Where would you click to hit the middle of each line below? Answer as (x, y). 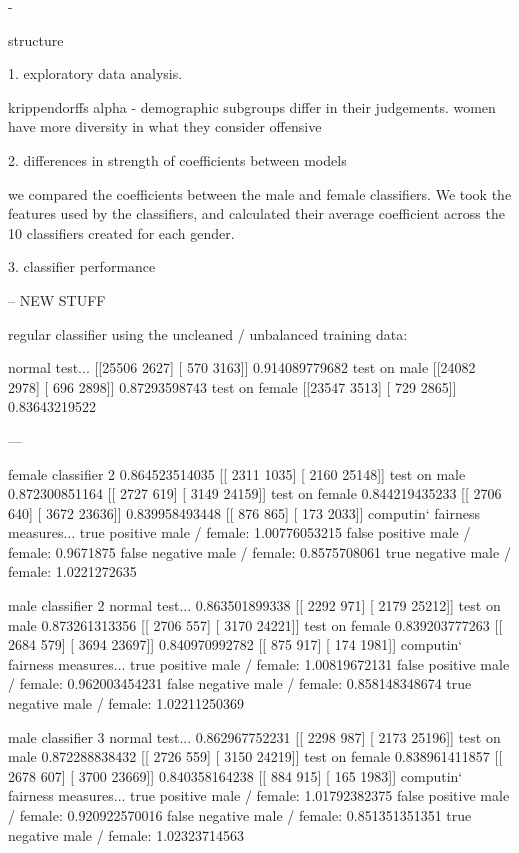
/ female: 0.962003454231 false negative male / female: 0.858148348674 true (240, 683)
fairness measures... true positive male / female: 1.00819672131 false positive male (259, 663)
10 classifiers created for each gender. (121, 232)
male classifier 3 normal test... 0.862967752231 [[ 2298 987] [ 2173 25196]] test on (254, 736)
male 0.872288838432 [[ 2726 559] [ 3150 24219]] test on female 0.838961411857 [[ (255, 756)
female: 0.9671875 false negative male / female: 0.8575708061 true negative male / (259, 551)
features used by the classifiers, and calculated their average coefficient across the (256, 213)
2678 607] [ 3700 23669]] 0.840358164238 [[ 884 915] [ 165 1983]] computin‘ (235, 775)
